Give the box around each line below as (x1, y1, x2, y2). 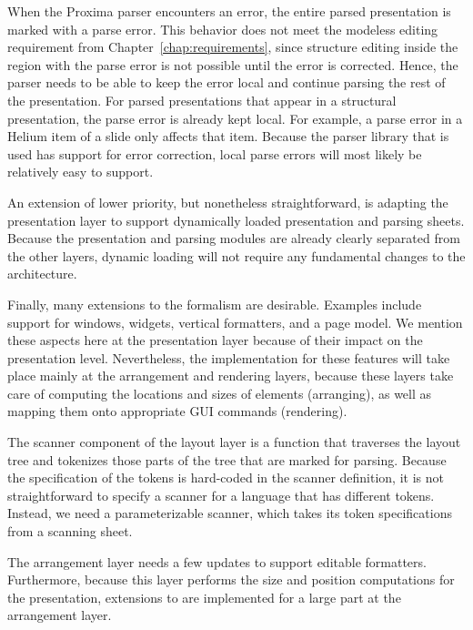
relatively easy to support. (7, 162, 154, 181)
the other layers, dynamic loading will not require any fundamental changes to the (7, 246, 466, 265)
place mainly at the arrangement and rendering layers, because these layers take (7, 366, 454, 385)
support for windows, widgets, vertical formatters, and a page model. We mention (7, 312, 463, 331)
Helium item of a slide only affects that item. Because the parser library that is (7, 127, 449, 146)
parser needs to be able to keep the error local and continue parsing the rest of (7, 73, 446, 92)
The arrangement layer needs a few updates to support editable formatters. (7, 552, 427, 571)
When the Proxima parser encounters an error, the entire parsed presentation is (7, 2, 451, 20)
